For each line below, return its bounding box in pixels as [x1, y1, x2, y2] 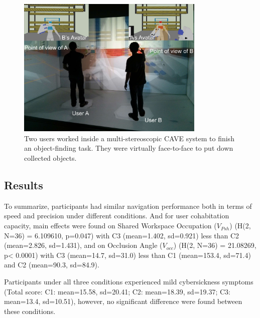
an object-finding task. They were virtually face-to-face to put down [24, 143, 233, 153]
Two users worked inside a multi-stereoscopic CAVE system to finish [24, 133, 234, 143]
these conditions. [4, 305, 56, 316]
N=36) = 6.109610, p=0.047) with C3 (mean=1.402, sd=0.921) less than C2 [4, 230, 239, 240]
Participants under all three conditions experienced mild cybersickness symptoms [4, 276, 253, 287]
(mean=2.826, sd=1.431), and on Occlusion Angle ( [4, 240, 163, 250]
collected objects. [24, 153, 77, 163]
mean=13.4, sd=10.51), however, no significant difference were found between [4, 296, 242, 306]
